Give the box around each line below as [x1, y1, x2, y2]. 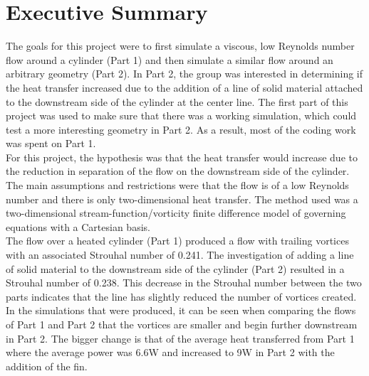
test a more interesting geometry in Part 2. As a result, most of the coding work [6, 122, 356, 136]
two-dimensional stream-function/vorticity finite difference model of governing [6, 205, 346, 220]
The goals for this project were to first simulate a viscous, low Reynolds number [6, 38, 355, 53]
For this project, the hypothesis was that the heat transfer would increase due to [6, 149, 358, 164]
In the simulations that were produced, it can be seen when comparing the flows [6, 303, 356, 318]
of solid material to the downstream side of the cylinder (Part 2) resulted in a [6, 261, 345, 276]
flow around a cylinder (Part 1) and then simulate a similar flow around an [6, 52, 333, 67]
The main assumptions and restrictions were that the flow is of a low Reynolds [6, 178, 349, 193]
